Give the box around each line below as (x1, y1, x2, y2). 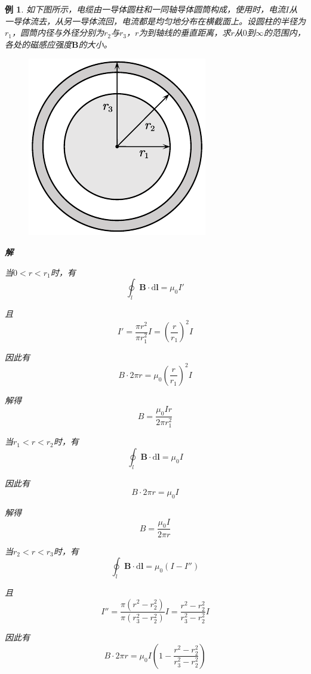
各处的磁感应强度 (5, 38, 72, 50)
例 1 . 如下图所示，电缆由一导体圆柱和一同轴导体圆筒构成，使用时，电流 (5, 3, 285, 15)
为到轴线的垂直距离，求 (138, 26, 231, 39)
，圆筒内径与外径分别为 (12, 26, 104, 39)
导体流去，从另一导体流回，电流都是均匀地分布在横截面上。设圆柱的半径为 (13, 14, 306, 27)
